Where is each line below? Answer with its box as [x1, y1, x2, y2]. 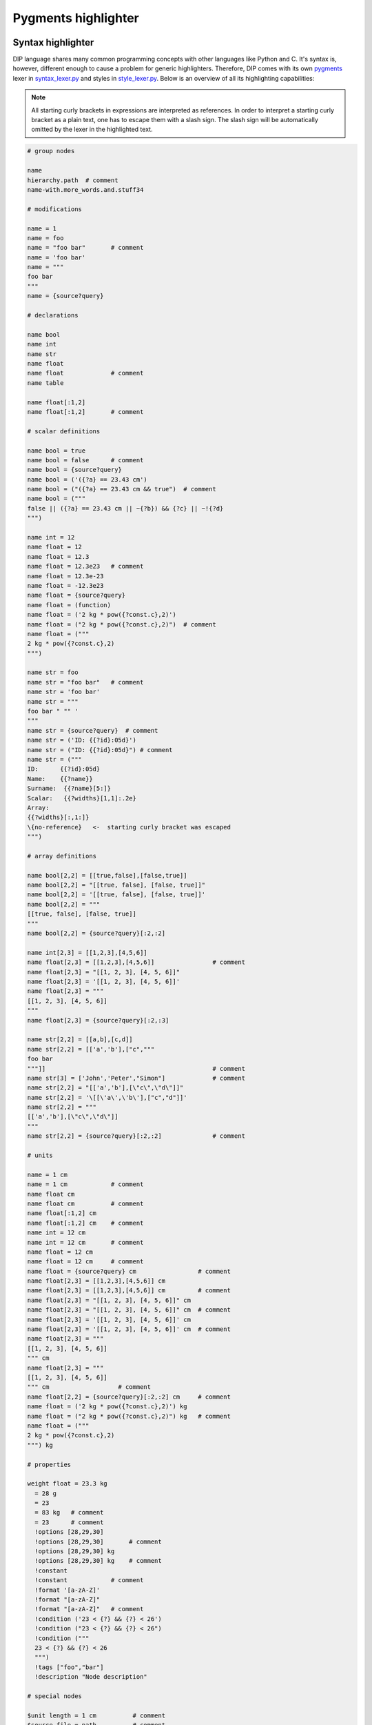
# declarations [27, 311, 79, 319]
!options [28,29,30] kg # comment [34, 1557, 162, 1565]
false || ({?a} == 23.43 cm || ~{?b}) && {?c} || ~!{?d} [27, 504, 224, 512]
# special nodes [27, 1692, 83, 1700]
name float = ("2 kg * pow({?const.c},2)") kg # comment [27, 1412, 231, 1420]
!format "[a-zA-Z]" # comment [34, 1605, 144, 1613]
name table [27, 379, 64, 386]
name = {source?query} [27, 292, 104, 300]
